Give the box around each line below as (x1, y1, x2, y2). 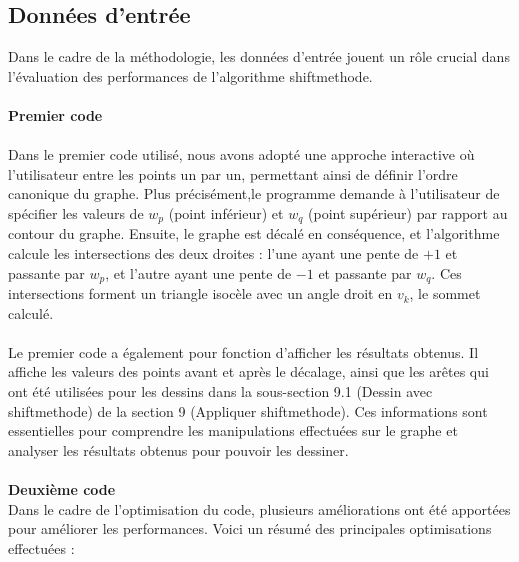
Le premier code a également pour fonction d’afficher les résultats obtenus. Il (8, 341, 479, 362)
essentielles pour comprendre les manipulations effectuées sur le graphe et (8, 420, 458, 441)
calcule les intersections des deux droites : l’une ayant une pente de (8, 243, 419, 263)
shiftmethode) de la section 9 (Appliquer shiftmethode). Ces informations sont (8, 400, 488, 421)
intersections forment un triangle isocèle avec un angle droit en (8, 283, 393, 304)
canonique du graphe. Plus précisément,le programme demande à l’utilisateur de (8, 183, 500, 204)
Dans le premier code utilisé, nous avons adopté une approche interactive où (8, 144, 475, 165)
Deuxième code (8, 478, 116, 499)
